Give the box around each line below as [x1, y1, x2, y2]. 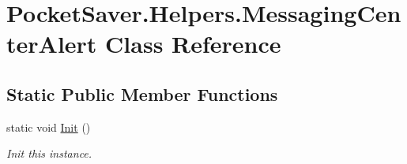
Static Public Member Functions [6, 81, 278, 106]
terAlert [6, 28, 97, 60]
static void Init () [6, 118, 91, 135]
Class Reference [105, 28, 281, 60]
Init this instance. [6, 145, 92, 162]
